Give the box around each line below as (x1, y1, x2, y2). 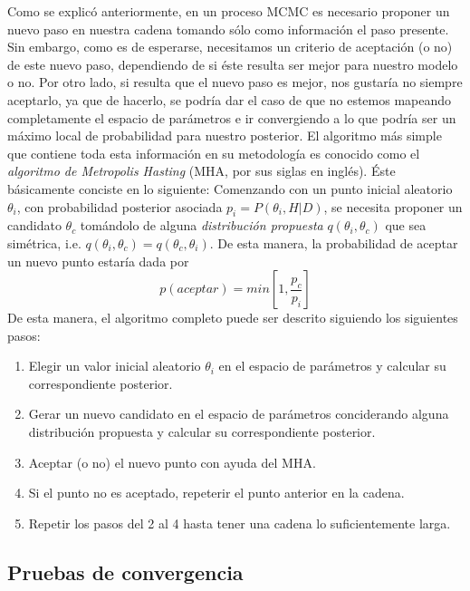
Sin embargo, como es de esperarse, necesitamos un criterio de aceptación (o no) (7, 37, 453, 56)
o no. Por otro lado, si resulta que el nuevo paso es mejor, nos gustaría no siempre (7, 73, 463, 92)
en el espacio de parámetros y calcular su (218, 356, 446, 375)
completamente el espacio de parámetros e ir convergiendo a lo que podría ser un (7, 108, 456, 127)
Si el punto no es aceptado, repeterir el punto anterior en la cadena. (28, 483, 405, 502)
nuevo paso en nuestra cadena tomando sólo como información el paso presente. (7, 19, 449, 38)
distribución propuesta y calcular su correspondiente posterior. (28, 422, 376, 441)
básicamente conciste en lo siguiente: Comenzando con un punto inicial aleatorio (7, 179, 453, 198)
